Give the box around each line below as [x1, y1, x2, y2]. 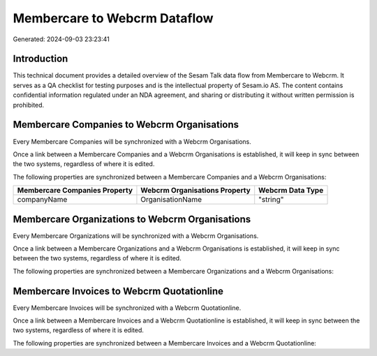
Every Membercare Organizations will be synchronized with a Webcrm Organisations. [13, 231, 259, 240]
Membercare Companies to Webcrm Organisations [13, 119, 239, 131]
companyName [17, 195, 68, 205]
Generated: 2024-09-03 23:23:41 [13, 35, 110, 43]
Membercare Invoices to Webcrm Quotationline [13, 285, 223, 297]
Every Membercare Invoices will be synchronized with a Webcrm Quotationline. [13, 304, 242, 312]
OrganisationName [140, 195, 202, 205]
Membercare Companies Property [17, 186, 133, 195]
